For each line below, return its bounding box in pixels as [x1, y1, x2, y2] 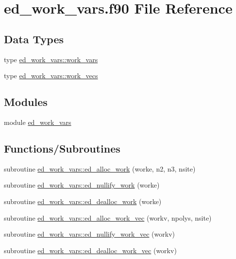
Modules [4, 94, 48, 109]
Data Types [4, 31, 64, 46]
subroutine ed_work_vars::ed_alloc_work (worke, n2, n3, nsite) [4, 163, 196, 173]
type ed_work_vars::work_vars [4, 54, 98, 64]
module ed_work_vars [4, 117, 71, 127]
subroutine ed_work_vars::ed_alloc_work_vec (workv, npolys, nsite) [4, 212, 212, 223]
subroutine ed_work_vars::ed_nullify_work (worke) [4, 180, 160, 190]
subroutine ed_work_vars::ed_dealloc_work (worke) [4, 196, 162, 206]
